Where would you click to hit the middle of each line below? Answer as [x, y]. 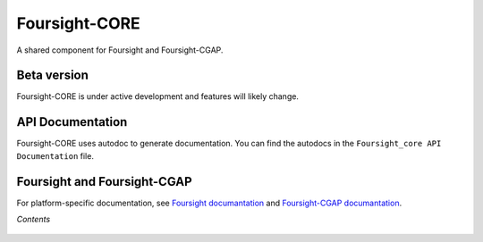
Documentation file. [55, 155]
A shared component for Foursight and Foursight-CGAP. [120, 50]
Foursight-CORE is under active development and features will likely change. [158, 96]
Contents [34, 220]
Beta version [53, 75]
